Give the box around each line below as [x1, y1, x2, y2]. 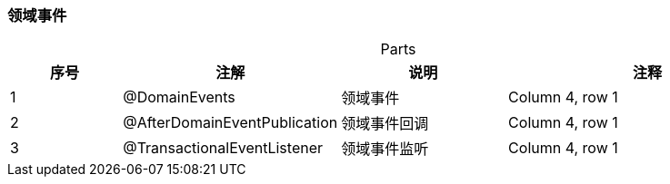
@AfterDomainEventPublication [123, 113, 338, 132]
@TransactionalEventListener [123, 139, 324, 158]
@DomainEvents [123, 88, 235, 107]
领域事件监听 [341, 140, 429, 159]
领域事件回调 [341, 114, 429, 133]
